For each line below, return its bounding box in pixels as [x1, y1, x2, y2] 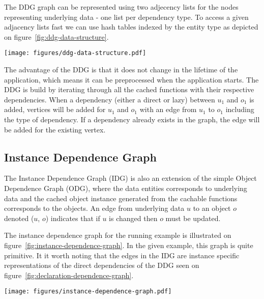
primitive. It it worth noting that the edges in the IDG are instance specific [4, 250, 240, 260]
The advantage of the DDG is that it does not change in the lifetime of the [4, 64, 238, 75]
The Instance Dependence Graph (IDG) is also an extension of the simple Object [4, 173, 257, 183]
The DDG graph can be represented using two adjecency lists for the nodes [4, 2, 239, 12]
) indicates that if [45, 212, 100, 223]
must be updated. [165, 212, 221, 223]
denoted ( [4, 212, 34, 223]
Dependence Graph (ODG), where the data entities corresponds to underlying [4, 182, 247, 193]
